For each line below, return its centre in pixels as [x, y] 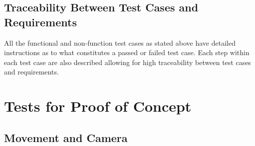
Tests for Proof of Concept [98, 106]
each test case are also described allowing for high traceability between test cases [127, 62]
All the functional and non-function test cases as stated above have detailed [120, 42]
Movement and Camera [66, 137]
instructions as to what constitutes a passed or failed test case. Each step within [127, 52]
